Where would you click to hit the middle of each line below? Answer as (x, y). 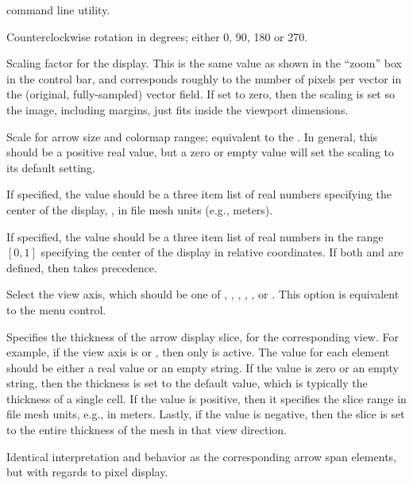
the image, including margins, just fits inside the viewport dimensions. (178, 109)
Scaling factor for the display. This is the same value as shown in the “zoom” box (204, 63)
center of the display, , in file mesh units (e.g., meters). (140, 209)
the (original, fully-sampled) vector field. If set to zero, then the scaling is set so (201, 94)
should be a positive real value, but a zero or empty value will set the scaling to (201, 152)
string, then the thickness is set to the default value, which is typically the (187, 383)
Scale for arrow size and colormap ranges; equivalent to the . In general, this (192, 136)
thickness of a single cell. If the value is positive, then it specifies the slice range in (206, 398)
